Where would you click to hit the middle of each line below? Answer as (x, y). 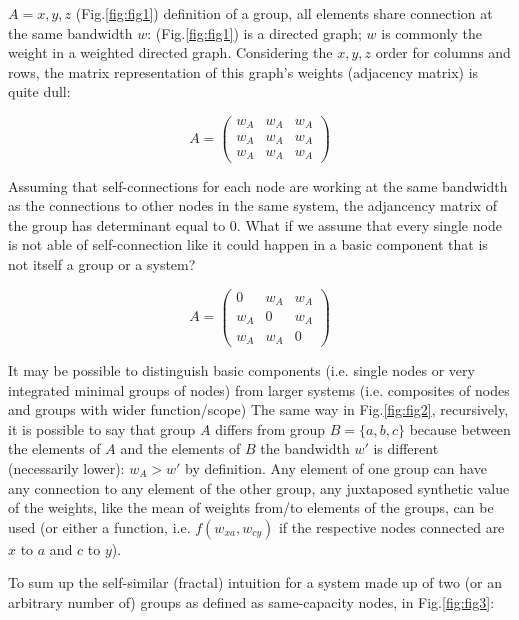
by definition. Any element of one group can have (336, 467)
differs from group (270, 428)
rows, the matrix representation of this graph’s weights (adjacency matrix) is (243, 71)
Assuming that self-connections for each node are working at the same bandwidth (258, 185)
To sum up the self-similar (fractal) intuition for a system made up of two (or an (255, 582)
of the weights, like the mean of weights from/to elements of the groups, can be (251, 507)
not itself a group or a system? (102, 263)
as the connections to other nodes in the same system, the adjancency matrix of (252, 205)
